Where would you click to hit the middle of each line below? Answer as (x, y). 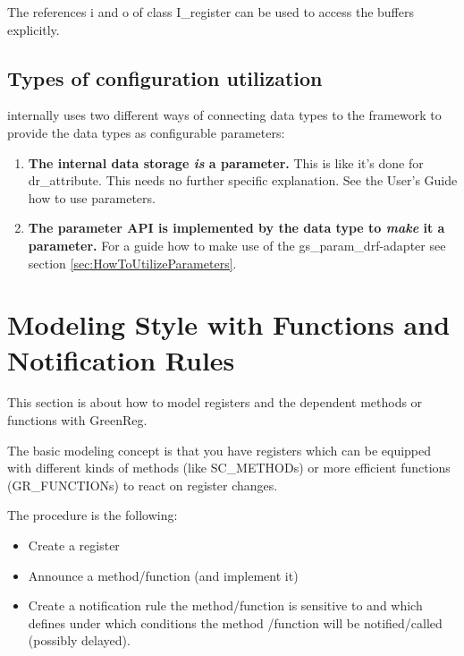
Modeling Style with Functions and (229, 324)
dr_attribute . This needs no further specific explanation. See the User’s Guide (243, 180)
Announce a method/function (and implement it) (163, 575)
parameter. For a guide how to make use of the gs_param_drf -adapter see (237, 245)
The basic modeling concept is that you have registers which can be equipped (219, 450)
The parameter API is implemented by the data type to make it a (236, 228)
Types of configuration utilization (165, 77)
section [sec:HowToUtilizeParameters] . (132, 263)
